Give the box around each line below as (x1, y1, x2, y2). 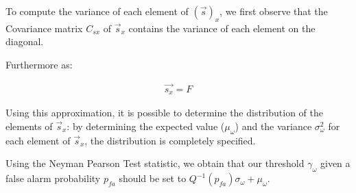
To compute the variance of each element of (5, 4, 189, 18)
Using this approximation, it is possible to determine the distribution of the (5, 105, 324, 120)
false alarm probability (5, 171, 101, 185)
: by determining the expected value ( (67, 118, 225, 133)
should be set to (119, 171, 187, 185)
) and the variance (235, 118, 312, 133)
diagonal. (5, 34, 44, 49)
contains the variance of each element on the (128, 21, 316, 35)
